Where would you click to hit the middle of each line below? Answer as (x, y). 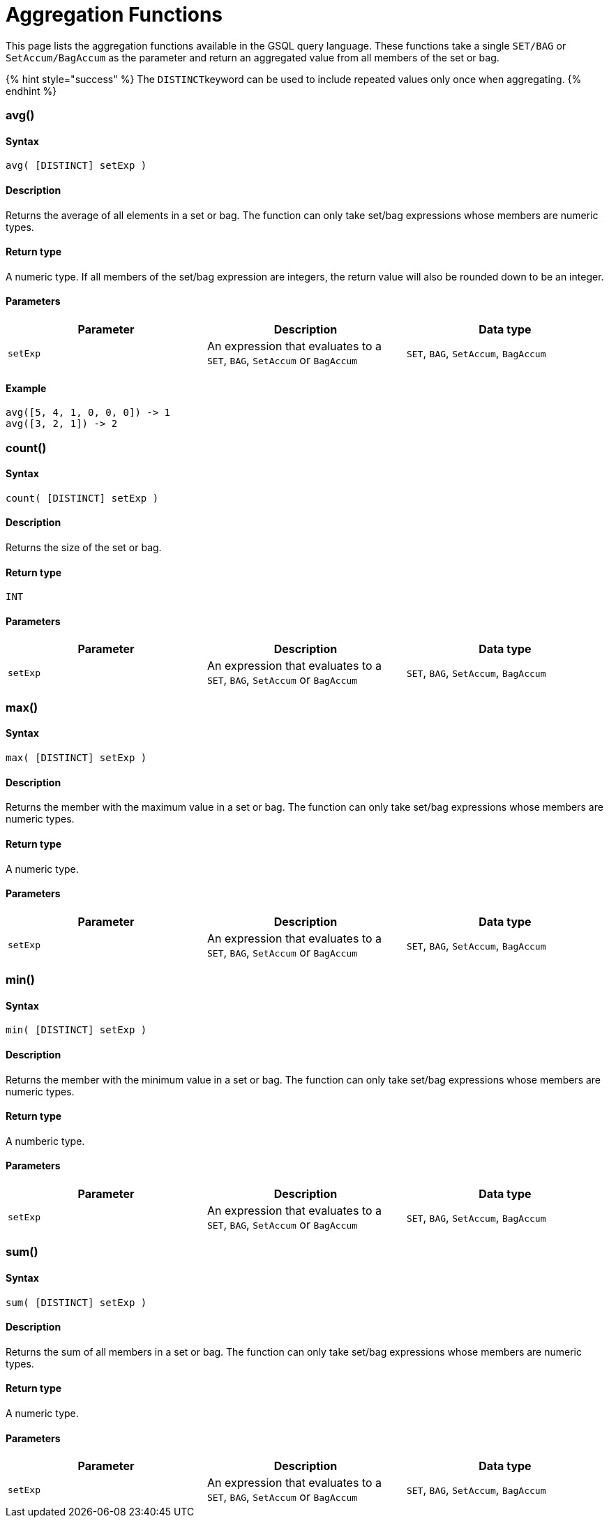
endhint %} (31, 91)
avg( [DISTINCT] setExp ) (76, 166)
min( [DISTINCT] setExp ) (76, 1030)
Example (26, 388)
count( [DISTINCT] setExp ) (82, 498)
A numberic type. (45, 1141)
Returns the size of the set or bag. (84, 548)
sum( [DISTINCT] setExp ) (76, 1302)
